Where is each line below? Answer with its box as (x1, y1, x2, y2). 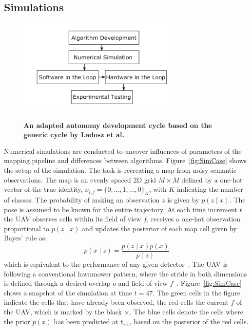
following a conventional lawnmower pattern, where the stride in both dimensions (4, 268, 247, 278)
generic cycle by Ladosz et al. (23, 129, 124, 140)
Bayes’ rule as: (4, 233, 47, 243)
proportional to (4, 223, 50, 233)
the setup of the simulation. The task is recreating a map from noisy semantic (4, 165, 237, 175)
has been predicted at (54, 316, 118, 326)
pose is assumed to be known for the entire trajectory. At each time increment (4, 204, 237, 214)
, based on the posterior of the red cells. (129, 316, 249, 326)
